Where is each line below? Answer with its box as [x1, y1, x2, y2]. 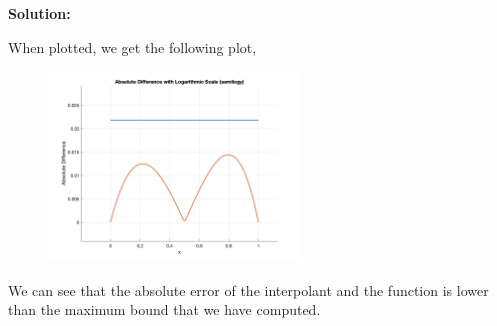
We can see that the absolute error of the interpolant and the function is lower [8, 279, 489, 300]
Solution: [8, 3, 71, 23]
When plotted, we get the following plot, [8, 36, 257, 57]
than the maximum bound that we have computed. [8, 299, 321, 320]
